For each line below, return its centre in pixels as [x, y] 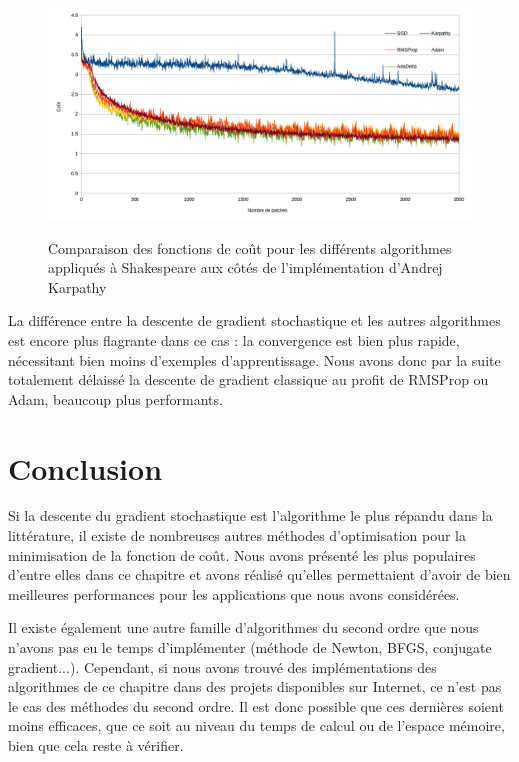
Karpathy [77, 286]
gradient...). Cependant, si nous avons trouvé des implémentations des [222, 666]
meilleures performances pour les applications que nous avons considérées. [234, 593]
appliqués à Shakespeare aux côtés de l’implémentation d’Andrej [245, 267]
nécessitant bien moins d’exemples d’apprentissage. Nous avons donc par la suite [254, 359]
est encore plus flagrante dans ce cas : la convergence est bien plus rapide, [234, 339]
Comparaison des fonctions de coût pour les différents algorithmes [250, 247]
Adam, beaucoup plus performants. [115, 398]
